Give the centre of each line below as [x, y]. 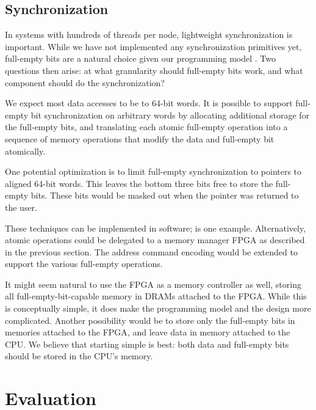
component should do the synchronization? [85, 82]
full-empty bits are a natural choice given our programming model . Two [140, 58]
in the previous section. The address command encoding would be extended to [151, 251]
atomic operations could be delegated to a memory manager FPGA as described [155, 240]
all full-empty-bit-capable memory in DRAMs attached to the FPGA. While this [156, 296]
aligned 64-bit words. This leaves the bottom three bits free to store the [139, 183]
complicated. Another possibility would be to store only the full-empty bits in [150, 320]
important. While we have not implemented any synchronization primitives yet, [153, 46]
